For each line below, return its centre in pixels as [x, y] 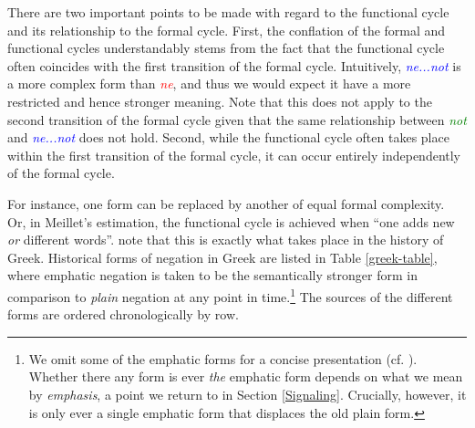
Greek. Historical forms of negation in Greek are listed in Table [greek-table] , [222, 257]
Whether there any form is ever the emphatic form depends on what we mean [246, 376]
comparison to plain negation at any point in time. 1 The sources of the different [230, 295]
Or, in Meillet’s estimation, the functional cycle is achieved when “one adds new [231, 221]
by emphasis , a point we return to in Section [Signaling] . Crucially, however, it [248, 394]
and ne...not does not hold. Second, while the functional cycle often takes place [228, 137]
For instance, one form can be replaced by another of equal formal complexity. [226, 203]
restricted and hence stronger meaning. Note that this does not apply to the [220, 101]
